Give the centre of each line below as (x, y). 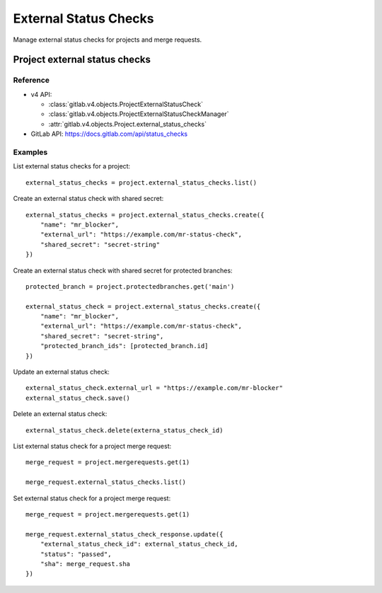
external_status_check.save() (78, 398)
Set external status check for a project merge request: (92, 498)
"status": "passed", (76, 554)
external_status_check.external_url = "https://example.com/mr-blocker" (154, 388)
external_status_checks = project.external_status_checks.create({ (145, 215)
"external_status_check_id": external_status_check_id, (139, 544)
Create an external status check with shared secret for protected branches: (123, 270)
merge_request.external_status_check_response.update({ (125, 534)
